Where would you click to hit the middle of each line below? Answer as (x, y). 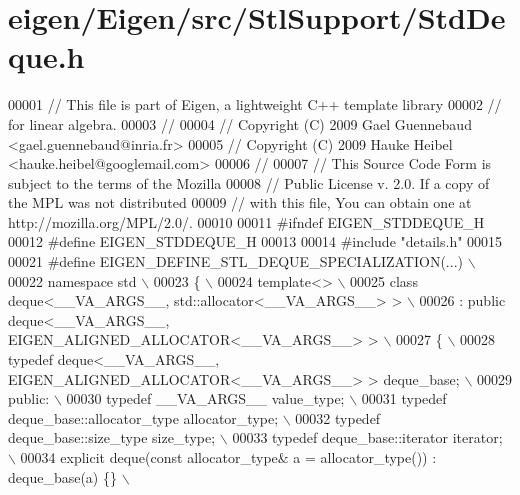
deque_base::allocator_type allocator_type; (143, 417)
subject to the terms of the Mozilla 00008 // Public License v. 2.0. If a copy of (249, 182)
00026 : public (462, 300)
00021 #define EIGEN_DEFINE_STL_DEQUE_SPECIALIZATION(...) (235, 261)
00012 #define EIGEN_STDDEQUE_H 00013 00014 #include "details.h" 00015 (255, 241)
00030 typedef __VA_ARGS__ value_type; (205, 398)
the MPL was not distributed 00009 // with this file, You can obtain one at (240, 202)
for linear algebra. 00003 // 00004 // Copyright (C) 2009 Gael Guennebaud (240, 123)
